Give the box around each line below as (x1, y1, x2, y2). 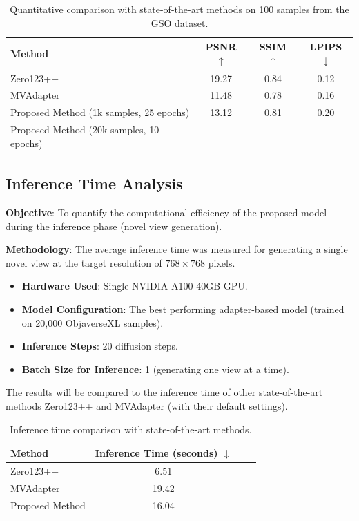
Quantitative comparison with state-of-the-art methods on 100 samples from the (10, 2, 349, 16)
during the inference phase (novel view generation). (6, 218, 222, 233)
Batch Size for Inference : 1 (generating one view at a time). (21, 361, 289, 376)
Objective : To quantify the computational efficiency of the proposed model (6, 205, 327, 220)
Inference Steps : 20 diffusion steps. (21, 339, 178, 353)
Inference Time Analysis (6, 173, 183, 194)
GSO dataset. (151, 15, 208, 30)
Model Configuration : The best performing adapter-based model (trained (21, 302, 345, 316)
